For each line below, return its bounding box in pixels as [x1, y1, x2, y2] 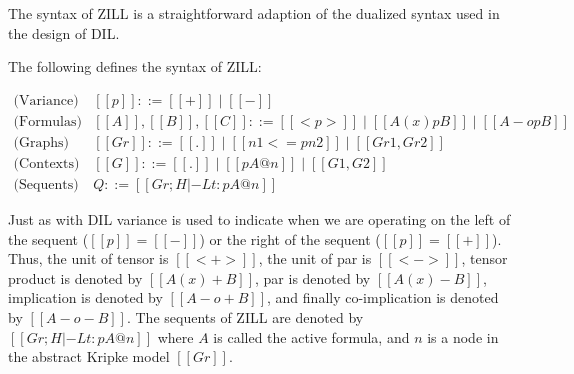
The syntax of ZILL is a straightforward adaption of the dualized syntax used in [8, 3, 500, 23]
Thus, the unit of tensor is [8, 248, 169, 269]
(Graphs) [13, 135, 70, 150]
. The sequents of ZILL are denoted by [126, 306, 364, 327]
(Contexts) [13, 156, 80, 171]
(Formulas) [13, 114, 82, 129]
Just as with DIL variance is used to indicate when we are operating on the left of [8, 208, 511, 229]
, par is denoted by [255, 267, 371, 288]
